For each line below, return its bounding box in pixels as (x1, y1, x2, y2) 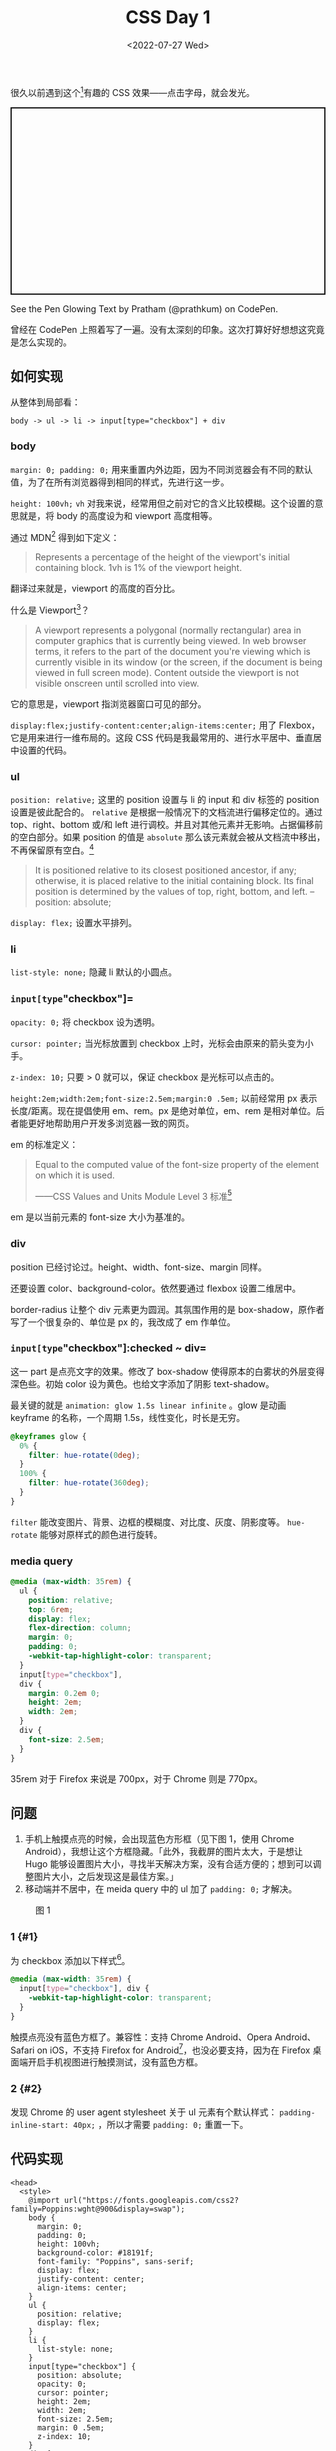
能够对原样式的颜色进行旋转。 (39, 1528, 163, 1540)
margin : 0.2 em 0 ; (28, 1688, 101, 1698)
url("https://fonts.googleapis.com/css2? (63, 2195, 240, 2205)
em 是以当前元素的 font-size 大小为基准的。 (10, 1211, 190, 1223)
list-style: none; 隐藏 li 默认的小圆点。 (10, 966, 178, 978)
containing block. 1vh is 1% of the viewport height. (34, 562, 243, 574)
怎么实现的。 (18, 336, 72, 348)
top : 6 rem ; (28, 1604, 74, 1615)
